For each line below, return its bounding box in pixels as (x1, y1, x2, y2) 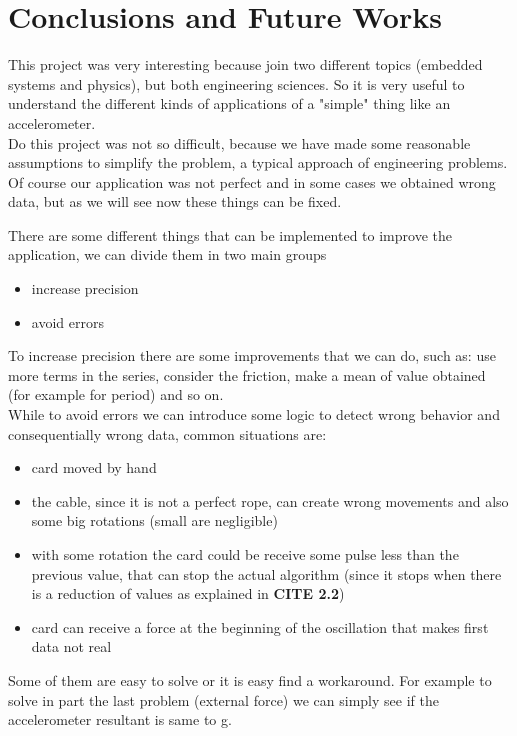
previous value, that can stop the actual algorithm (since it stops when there (31, 563, 502, 584)
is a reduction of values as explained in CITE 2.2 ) (31, 583, 345, 604)
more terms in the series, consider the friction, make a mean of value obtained (8, 364, 486, 385)
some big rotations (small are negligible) (31, 510, 278, 531)
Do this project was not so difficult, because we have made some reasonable (8, 132, 471, 153)
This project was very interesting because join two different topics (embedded (8, 54, 483, 75)
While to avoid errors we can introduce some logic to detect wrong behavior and (8, 404, 500, 425)
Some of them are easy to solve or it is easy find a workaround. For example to (8, 669, 492, 690)
